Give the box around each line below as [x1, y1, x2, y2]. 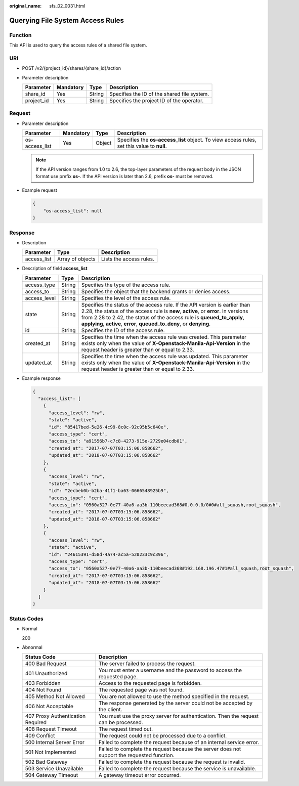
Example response [22, 375, 61, 381]
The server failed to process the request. [99, 660, 196, 667]
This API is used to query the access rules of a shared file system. [9, 42, 147, 48]
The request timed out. [99, 726, 153, 733]
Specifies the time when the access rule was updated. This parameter [81, 353, 248, 360]
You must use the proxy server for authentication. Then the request [99, 713, 259, 720]
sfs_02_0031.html [49, 3, 86, 9]
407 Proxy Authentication [25, 713, 86, 720]
